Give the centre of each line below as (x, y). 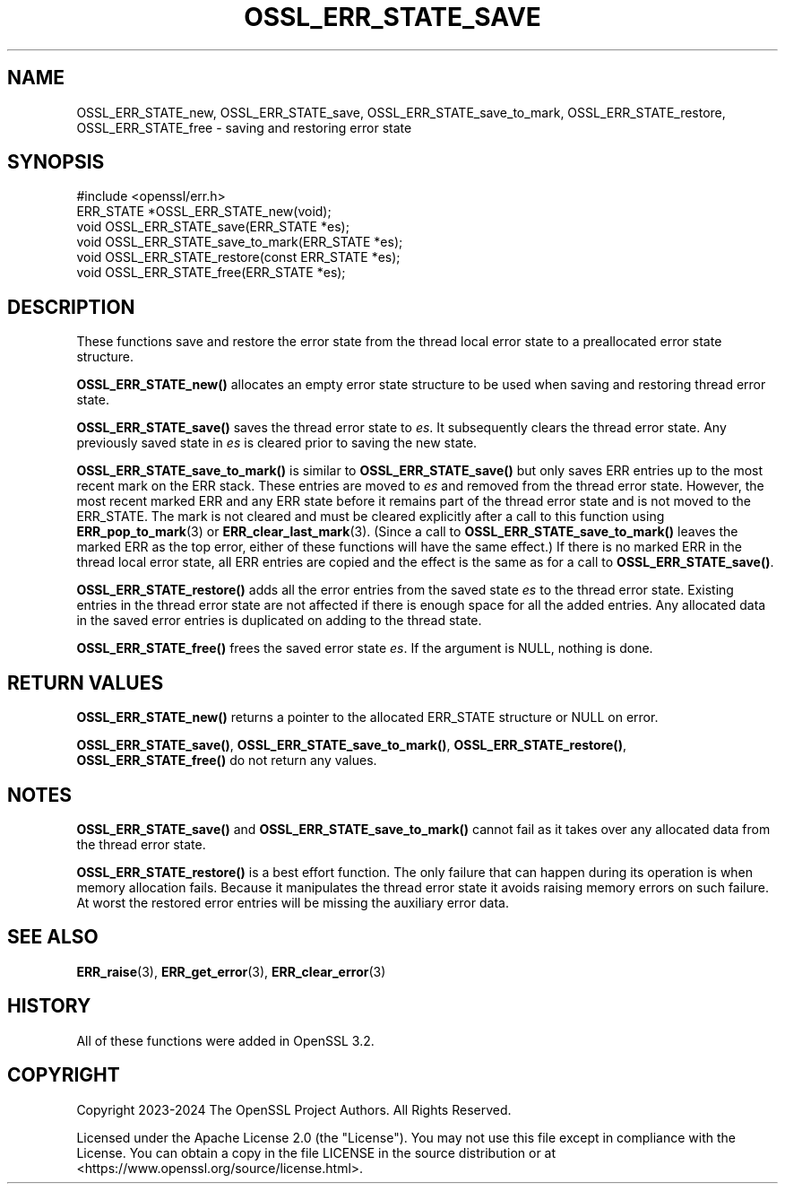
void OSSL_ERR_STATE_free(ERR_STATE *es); (211, 273)
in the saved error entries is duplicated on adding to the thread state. (279, 621)
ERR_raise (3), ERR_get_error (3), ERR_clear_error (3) (231, 971)
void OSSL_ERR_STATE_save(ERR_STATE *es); (213, 227)
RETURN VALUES (86, 682)
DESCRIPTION (71, 307)
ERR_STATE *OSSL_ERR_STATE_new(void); (204, 212)
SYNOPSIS (56, 162)
